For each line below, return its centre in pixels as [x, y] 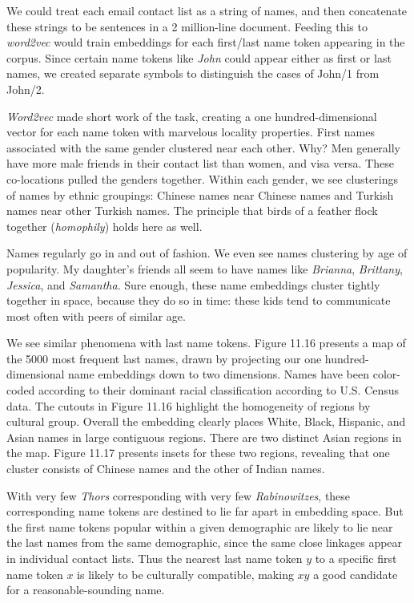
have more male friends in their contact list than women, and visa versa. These [200, 163]
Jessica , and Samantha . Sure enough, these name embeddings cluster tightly [193, 284]
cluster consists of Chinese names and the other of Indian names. [166, 469]
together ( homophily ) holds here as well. [105, 226]
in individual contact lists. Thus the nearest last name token [155, 558]
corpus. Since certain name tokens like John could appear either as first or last [199, 57]
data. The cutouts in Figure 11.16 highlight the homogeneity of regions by [189, 405]
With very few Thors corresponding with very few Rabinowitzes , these [179, 495]
